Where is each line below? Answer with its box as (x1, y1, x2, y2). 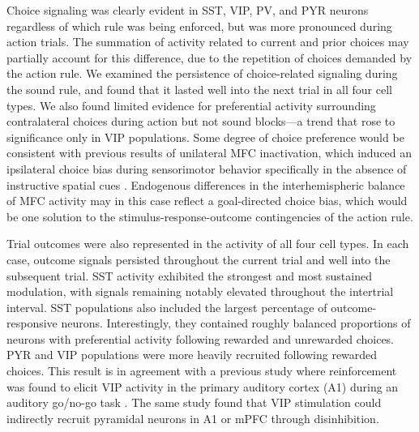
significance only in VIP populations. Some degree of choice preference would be (6, 128, 404, 145)
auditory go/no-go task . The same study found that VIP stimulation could (6, 394, 382, 411)
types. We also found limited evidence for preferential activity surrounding (6, 96, 376, 113)
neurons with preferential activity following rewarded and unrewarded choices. (6, 330, 395, 347)
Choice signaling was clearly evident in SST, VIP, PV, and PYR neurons (6, 2, 369, 18)
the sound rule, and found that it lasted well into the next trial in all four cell (6, 80, 392, 97)
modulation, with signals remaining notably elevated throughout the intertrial (6, 283, 394, 300)
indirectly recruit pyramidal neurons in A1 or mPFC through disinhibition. (6, 409, 379, 426)
